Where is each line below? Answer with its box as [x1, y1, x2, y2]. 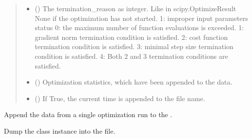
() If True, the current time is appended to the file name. [35, 93, 205, 103]
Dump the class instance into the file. [4, 125, 116, 136]
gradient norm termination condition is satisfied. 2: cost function [35, 32, 228, 42]
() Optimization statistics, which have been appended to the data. [35, 77, 233, 87]
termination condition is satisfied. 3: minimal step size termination [35, 41, 233, 52]
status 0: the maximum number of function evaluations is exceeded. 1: [35, 22, 244, 33]
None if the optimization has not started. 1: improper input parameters [35, 13, 248, 23]
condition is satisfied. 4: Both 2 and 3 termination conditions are [35, 51, 228, 61]
